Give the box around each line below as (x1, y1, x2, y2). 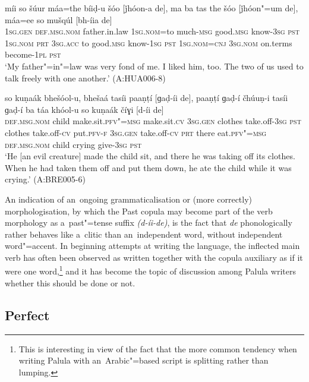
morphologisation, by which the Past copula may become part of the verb (5, 204, 273, 217)
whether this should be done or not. (5, 276, 135, 289)
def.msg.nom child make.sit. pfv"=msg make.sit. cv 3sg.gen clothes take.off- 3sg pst (5, 115, 301, 127)
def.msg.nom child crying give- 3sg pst (5, 138, 142, 150)
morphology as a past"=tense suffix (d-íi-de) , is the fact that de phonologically (5, 216, 292, 229)
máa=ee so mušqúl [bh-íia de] (5, 13, 112, 26)
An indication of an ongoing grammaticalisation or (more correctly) (5, 192, 253, 205)
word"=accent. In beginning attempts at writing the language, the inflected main (5, 239, 300, 252)
